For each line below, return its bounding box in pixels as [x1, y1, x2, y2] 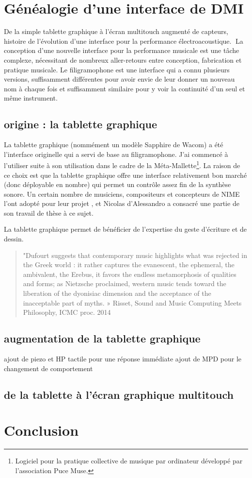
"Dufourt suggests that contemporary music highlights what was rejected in [23, 250, 248, 260]
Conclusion [4, 420, 79, 440]
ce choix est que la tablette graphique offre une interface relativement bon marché [4, 170, 247, 180]
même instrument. [4, 93, 58, 103]
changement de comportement [4, 363, 93, 373]
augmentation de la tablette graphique [4, 331, 201, 346]
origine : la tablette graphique [4, 117, 157, 132]
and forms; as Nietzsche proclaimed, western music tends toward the [23, 278, 226, 289]
